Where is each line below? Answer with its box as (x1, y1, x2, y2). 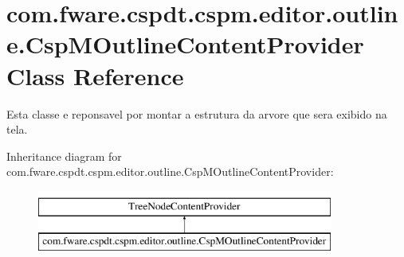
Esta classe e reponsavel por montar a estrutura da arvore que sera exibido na (6, 105, 387, 122)
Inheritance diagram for (6, 147, 122, 164)
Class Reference (6, 59, 184, 92)
